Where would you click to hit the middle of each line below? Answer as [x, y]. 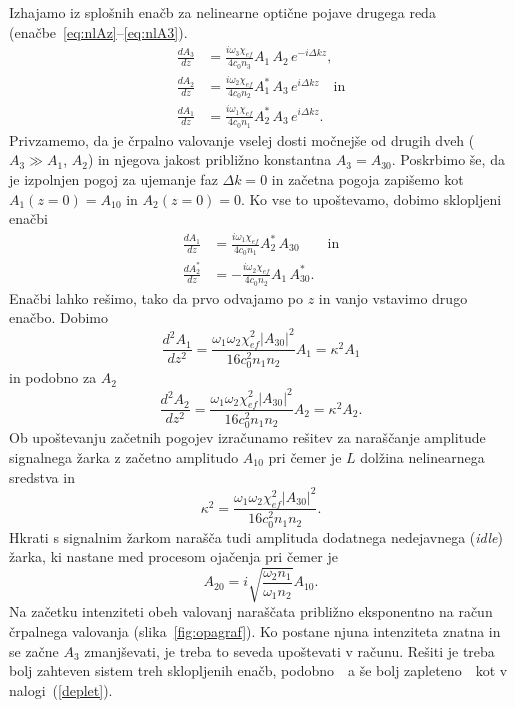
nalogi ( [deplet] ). [61, 689]
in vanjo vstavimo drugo [393, 297]
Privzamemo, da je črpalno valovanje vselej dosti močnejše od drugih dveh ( [242, 139]
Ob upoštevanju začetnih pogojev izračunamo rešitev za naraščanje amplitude [247, 437]
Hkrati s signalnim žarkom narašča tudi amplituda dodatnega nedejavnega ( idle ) [256, 536]
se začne [34, 650]
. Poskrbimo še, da [448, 159]
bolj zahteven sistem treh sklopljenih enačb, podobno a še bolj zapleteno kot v [258, 670]
